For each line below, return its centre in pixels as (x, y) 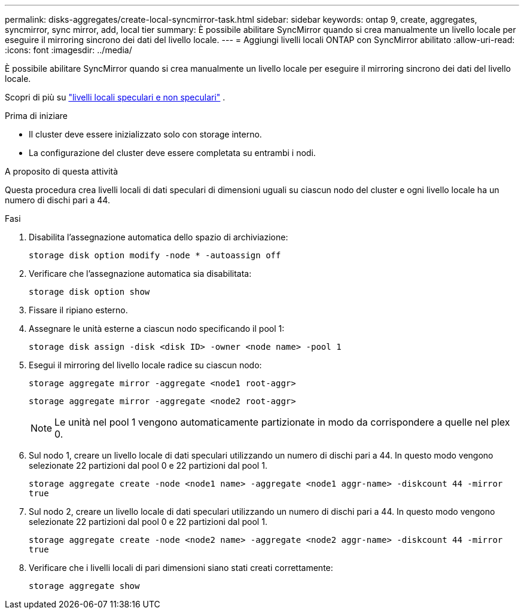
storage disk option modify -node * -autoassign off (155, 255)
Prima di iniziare (36, 116)
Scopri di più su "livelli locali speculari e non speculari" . (115, 97)
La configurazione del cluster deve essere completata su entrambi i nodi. (172, 153)
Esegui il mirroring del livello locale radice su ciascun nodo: (145, 365)
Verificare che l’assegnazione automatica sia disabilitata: (140, 274)
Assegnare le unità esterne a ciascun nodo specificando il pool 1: (157, 329)
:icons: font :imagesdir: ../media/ (68, 50)
